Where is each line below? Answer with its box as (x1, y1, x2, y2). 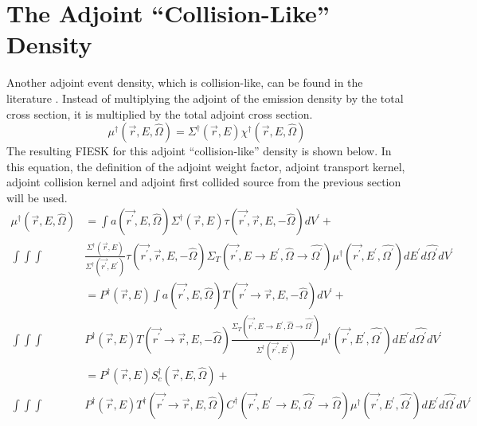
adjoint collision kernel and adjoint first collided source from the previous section (6, 174, 401, 190)
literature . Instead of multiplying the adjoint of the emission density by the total (6, 89, 404, 106)
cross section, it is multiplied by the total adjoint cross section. (6, 105, 313, 122)
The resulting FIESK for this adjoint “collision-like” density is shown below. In (6, 143, 392, 159)
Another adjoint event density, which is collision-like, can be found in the (6, 74, 363, 91)
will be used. (6, 189, 68, 205)
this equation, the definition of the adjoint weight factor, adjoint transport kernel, (6, 158, 405, 174)
